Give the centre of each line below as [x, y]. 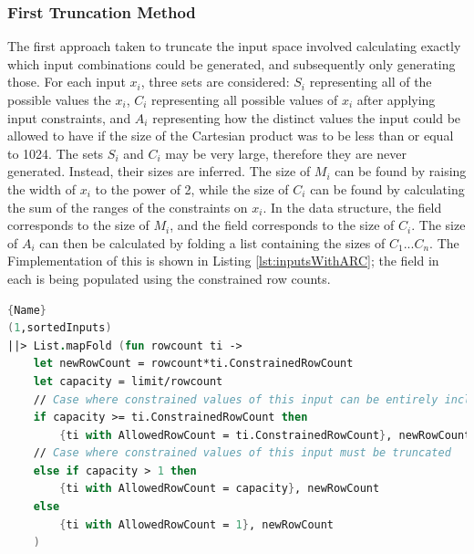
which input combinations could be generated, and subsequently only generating [232, 63]
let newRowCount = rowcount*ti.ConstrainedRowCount [193, 364]
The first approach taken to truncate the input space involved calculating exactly [234, 46]
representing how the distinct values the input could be [307, 117]
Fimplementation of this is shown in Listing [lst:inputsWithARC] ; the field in [223, 261]
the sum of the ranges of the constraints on [128, 207]
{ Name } [27, 310]
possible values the [59, 99]
